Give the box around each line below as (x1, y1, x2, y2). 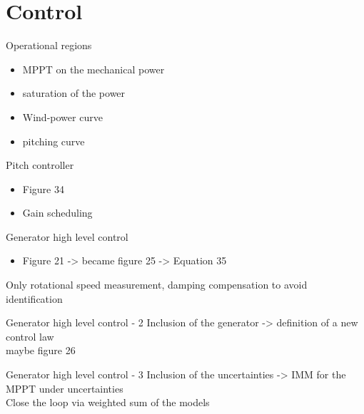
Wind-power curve (22, 109, 103, 124)
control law (6, 328, 54, 343)
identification (6, 291, 63, 306)
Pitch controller (6, 157, 74, 172)
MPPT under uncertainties (6, 381, 123, 395)
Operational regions (6, 38, 92, 53)
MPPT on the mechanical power (22, 61, 165, 76)
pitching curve (22, 133, 85, 148)
